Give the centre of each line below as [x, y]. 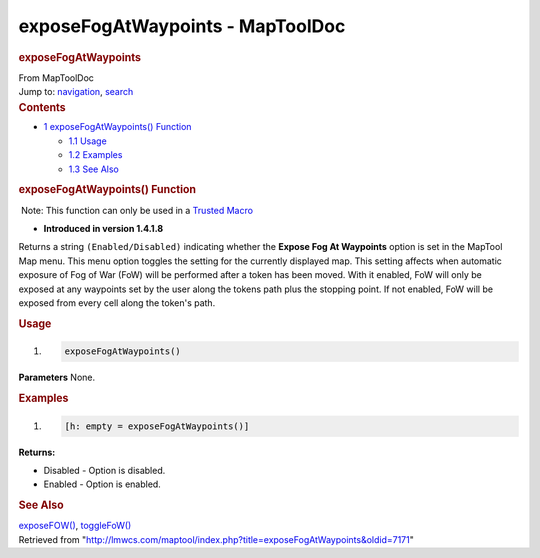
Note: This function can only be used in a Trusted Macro [137, 210]
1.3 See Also [94, 169]
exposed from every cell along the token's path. [117, 303]
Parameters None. [57, 377]
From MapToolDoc [56, 77]
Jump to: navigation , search [76, 92]
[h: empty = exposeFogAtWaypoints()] [157, 426]
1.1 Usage [87, 141]
